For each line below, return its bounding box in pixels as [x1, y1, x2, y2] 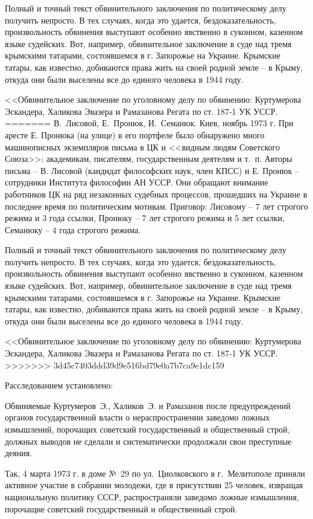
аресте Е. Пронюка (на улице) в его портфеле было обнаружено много [5, 128, 265, 141]
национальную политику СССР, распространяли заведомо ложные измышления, [5, 490, 299, 503]
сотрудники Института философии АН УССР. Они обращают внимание [5, 176, 268, 189]
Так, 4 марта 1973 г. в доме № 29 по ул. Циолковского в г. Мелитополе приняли [5, 466, 305, 479]
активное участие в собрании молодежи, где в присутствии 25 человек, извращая [5, 479, 303, 491]
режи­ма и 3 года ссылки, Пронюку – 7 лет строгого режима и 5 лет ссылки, [5, 211, 285, 224]
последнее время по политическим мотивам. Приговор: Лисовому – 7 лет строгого [5, 199, 308, 212]
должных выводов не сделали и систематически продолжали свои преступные [5, 434, 292, 447]
